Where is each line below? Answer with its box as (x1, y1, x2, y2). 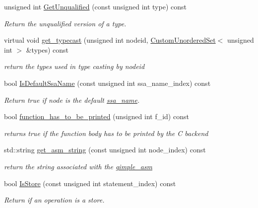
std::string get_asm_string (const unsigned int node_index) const (4, 144, 206, 155)
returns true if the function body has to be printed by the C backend (4, 128, 208, 138)
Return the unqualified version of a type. (4, 18, 127, 28)
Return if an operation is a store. (4, 195, 105, 205)
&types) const (26, 44, 69, 55)
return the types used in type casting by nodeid (4, 61, 145, 71)
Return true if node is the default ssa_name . (4, 94, 140, 105)
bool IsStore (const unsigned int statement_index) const (4, 178, 176, 188)
